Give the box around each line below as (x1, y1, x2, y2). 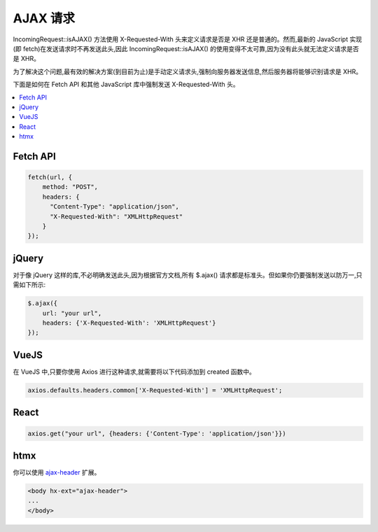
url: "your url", (42, 309, 102, 317)
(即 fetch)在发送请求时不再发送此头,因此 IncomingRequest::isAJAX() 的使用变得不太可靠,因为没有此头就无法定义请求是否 (13, 44, 360, 52)
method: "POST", (42, 183, 98, 191)
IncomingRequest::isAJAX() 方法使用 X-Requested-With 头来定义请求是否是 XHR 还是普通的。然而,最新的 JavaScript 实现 (13, 35, 363, 43)
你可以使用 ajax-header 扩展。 (13, 468, 101, 477)
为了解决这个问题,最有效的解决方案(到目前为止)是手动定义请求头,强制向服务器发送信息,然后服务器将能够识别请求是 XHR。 (13, 67, 363, 76)
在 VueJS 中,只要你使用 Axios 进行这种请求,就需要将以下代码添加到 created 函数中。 (13, 367, 255, 376)
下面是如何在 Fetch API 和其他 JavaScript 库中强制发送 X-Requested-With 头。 (13, 80, 239, 89)
